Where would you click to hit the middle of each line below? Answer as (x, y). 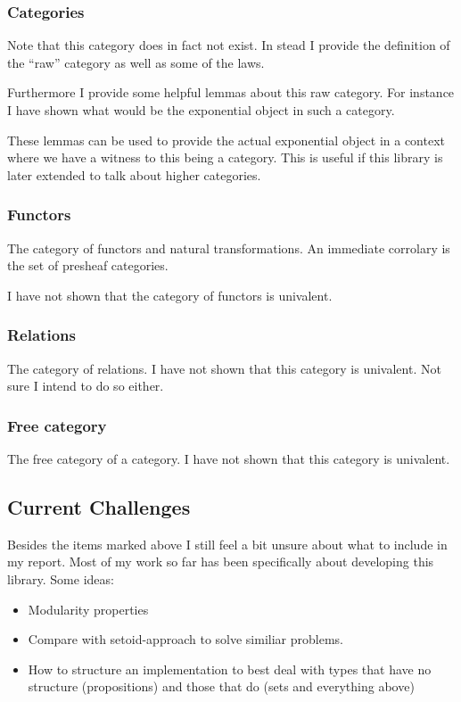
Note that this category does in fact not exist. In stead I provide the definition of (229, 45)
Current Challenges (99, 506)
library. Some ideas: (61, 578)
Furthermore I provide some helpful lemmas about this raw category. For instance (231, 92)
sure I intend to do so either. (86, 386)
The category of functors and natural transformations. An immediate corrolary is (229, 248)
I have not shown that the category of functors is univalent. (170, 295)
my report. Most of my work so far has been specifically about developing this (221, 562)
